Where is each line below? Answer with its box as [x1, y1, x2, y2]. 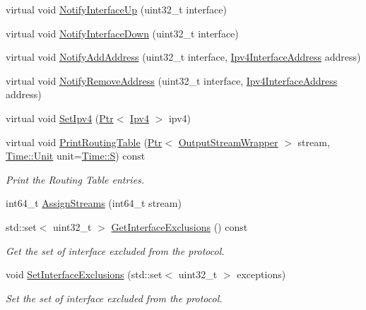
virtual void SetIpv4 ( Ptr [6, 110, 114, 125]
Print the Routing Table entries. [6, 172, 145, 186]
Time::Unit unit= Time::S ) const [6, 148, 146, 163]
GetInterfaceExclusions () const [111, 219, 248, 234]
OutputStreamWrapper [178, 134, 278, 149]
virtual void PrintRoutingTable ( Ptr [6, 134, 163, 149]
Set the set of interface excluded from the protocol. [6, 290, 223, 305]
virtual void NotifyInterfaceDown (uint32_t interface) [6, 25, 239, 40]
